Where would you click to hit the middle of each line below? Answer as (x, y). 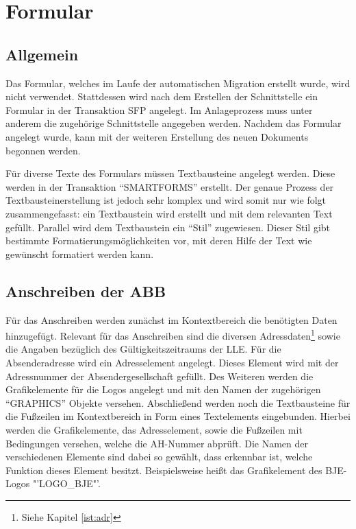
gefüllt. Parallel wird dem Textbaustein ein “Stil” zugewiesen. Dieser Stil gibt (168, 227)
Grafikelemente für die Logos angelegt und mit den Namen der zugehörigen (163, 389)
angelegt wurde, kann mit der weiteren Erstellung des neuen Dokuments (157, 136)
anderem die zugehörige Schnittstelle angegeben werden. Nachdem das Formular (174, 123)
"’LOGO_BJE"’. (66, 483)
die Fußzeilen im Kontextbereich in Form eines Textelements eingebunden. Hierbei (178, 416)
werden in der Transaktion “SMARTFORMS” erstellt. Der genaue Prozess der (170, 186)
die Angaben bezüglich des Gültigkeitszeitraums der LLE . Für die (143, 349)
